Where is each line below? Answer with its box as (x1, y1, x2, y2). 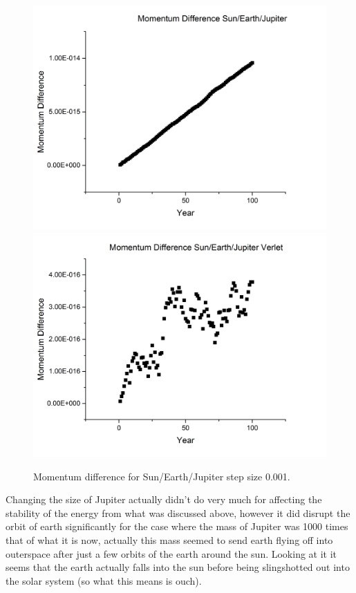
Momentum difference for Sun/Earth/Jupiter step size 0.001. (33, 469, 290, 483)
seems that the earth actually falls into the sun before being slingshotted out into (6, 560, 350, 574)
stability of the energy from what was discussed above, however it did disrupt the (6, 505, 350, 520)
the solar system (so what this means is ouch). (6, 573, 202, 587)
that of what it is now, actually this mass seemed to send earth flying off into (6, 532, 333, 547)
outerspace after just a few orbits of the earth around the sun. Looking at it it (6, 546, 337, 561)
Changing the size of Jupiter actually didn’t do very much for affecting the (6, 492, 322, 507)
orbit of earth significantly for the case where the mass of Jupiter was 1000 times (6, 519, 348, 534)
